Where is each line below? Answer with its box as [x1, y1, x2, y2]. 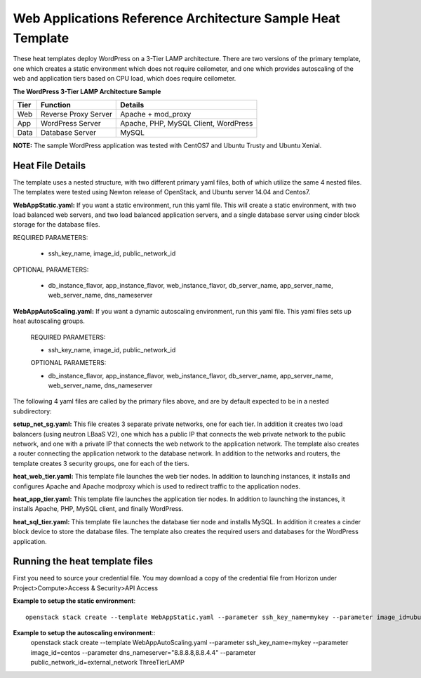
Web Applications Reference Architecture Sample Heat [13, 11, 340, 26]
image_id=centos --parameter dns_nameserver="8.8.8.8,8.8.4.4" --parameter [30, 648, 256, 656]
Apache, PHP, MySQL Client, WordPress [120, 118, 253, 128]
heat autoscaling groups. [13, 317, 86, 326]
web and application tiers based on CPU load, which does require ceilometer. [13, 74, 236, 83]
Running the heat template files [13, 555, 154, 568]
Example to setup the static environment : [13, 597, 136, 605]
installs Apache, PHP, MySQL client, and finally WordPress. [13, 505, 184, 513]
